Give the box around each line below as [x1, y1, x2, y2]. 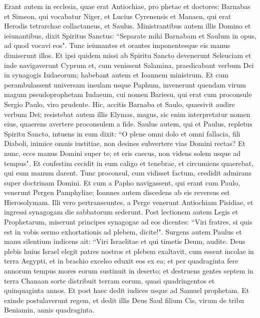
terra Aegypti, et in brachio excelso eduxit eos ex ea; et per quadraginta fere [4, 255, 238, 266]
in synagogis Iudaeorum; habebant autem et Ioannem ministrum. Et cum [4, 69, 229, 80]
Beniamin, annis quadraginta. [4, 304, 95, 315]
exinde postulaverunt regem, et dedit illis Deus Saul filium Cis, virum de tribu [4, 294, 244, 305]
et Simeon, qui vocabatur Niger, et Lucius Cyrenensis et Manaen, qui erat [4, 10, 231, 21]
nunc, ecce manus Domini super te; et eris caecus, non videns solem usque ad [4, 147, 241, 158]
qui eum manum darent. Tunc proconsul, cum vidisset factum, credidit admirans [4, 167, 251, 178]
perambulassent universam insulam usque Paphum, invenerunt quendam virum [4, 79, 246, 89]
